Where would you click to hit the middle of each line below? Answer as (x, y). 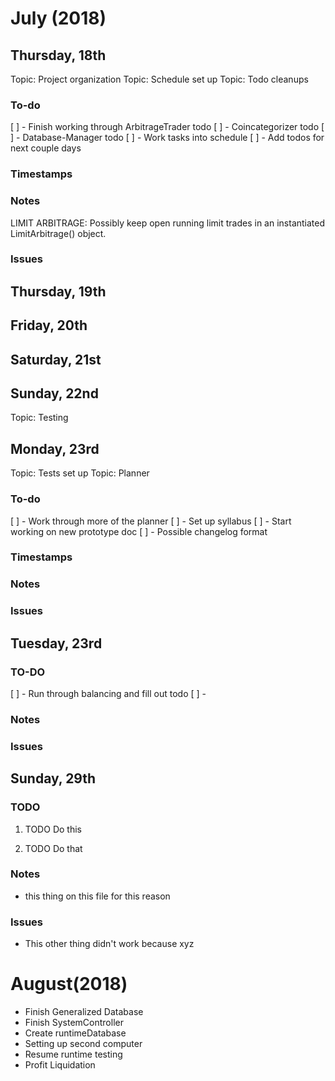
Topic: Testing (39, 418)
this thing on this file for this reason (97, 896)
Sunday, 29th (53, 778)
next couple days (46, 148)
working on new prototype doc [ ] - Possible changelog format (139, 531)
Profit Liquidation (60, 1065)
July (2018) (58, 18)
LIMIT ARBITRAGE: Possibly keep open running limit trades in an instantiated (168, 223)
